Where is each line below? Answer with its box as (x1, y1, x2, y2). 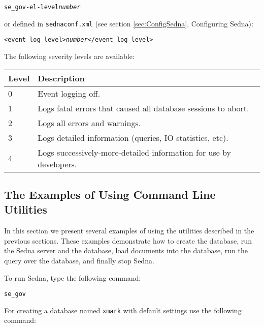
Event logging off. (38, 87, 101, 99)
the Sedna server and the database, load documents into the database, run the (4, 245, 248, 256)
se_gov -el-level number (4, 4, 81, 11)
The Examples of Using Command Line (4, 186, 216, 202)
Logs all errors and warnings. (38, 116, 141, 129)
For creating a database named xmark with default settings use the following (4, 305, 242, 315)
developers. (38, 158, 77, 170)
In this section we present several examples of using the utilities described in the (4, 225, 254, 236)
